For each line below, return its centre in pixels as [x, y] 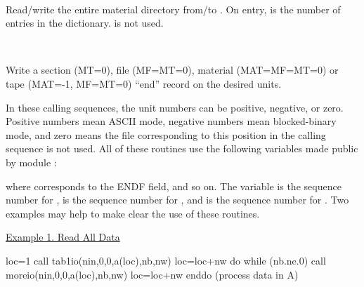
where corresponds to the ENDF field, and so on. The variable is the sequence [174, 186]
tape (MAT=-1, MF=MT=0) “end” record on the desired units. [144, 83]
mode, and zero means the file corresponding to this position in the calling [166, 134]
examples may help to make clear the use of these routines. [133, 213]
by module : [31, 162]
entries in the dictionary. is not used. [85, 23]
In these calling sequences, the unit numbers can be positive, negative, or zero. [175, 107]
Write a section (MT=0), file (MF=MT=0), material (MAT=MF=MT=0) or [172, 70]
